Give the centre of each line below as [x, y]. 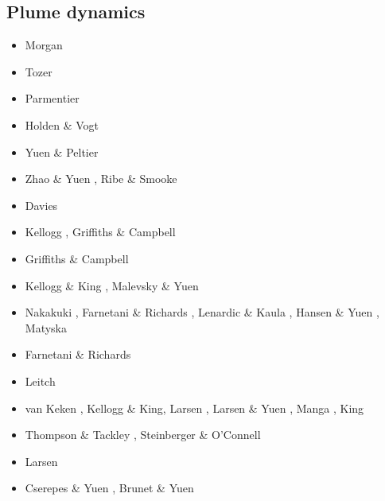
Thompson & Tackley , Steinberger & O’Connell [143, 435]
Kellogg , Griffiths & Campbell [100, 232]
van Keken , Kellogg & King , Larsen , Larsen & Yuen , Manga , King [194, 408]
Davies [41, 205]
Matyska [46, 327]
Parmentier [52, 98]
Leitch [40, 381]
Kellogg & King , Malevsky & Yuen [112, 285]
